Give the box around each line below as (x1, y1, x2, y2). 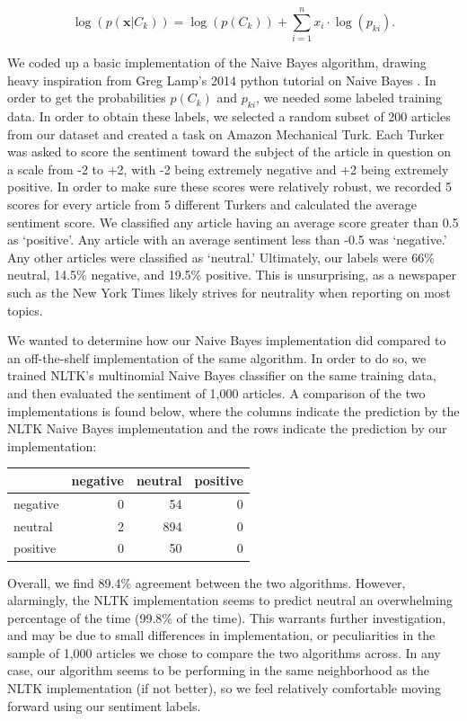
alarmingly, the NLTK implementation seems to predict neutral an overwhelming (7, 591, 453, 610)
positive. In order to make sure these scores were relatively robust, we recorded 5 (7, 177, 453, 196)
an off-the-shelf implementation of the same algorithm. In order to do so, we (7, 348, 427, 367)
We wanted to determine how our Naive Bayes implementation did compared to (7, 331, 446, 350)
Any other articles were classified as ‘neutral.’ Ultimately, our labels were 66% (7, 247, 435, 266)
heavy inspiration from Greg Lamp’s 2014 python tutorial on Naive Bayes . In (7, 70, 436, 89)
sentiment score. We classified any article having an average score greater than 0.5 (7, 212, 459, 231)
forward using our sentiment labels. (7, 696, 201, 715)
